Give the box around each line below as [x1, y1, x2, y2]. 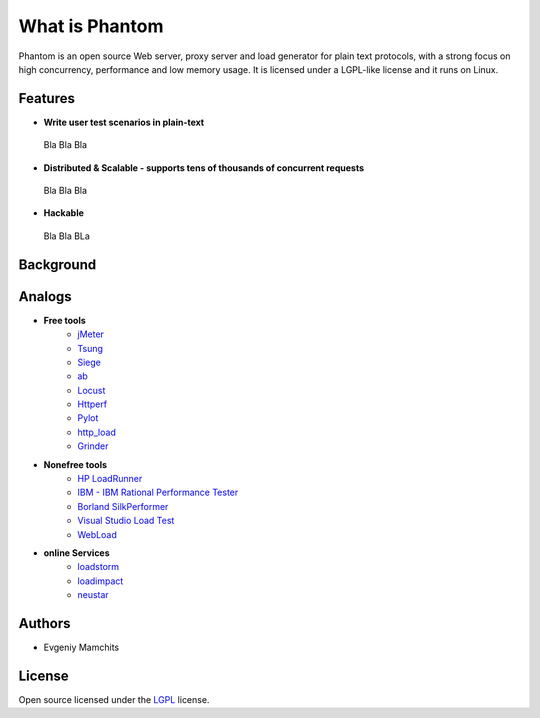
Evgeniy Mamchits [43, 641, 120, 654]
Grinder [77, 440, 109, 452]
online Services [43, 546, 110, 559]
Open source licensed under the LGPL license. [18, 693, 210, 705]
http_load [77, 426, 117, 438]
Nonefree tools [43, 458, 108, 470]
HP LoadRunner [77, 473, 143, 485]
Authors [18, 615, 71, 632]
